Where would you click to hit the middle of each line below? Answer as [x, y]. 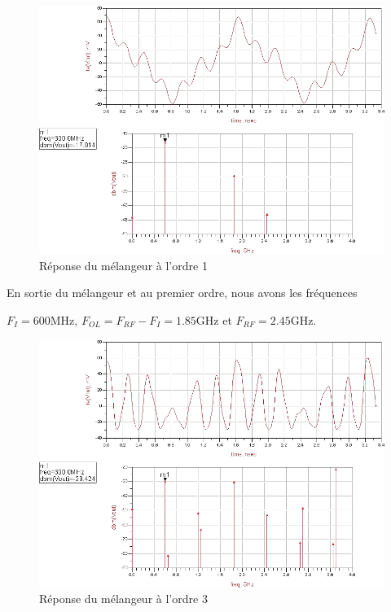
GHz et [214, 320]
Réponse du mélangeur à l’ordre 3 [123, 599]
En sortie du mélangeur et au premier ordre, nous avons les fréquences [182, 293]
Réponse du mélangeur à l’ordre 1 [123, 265]
